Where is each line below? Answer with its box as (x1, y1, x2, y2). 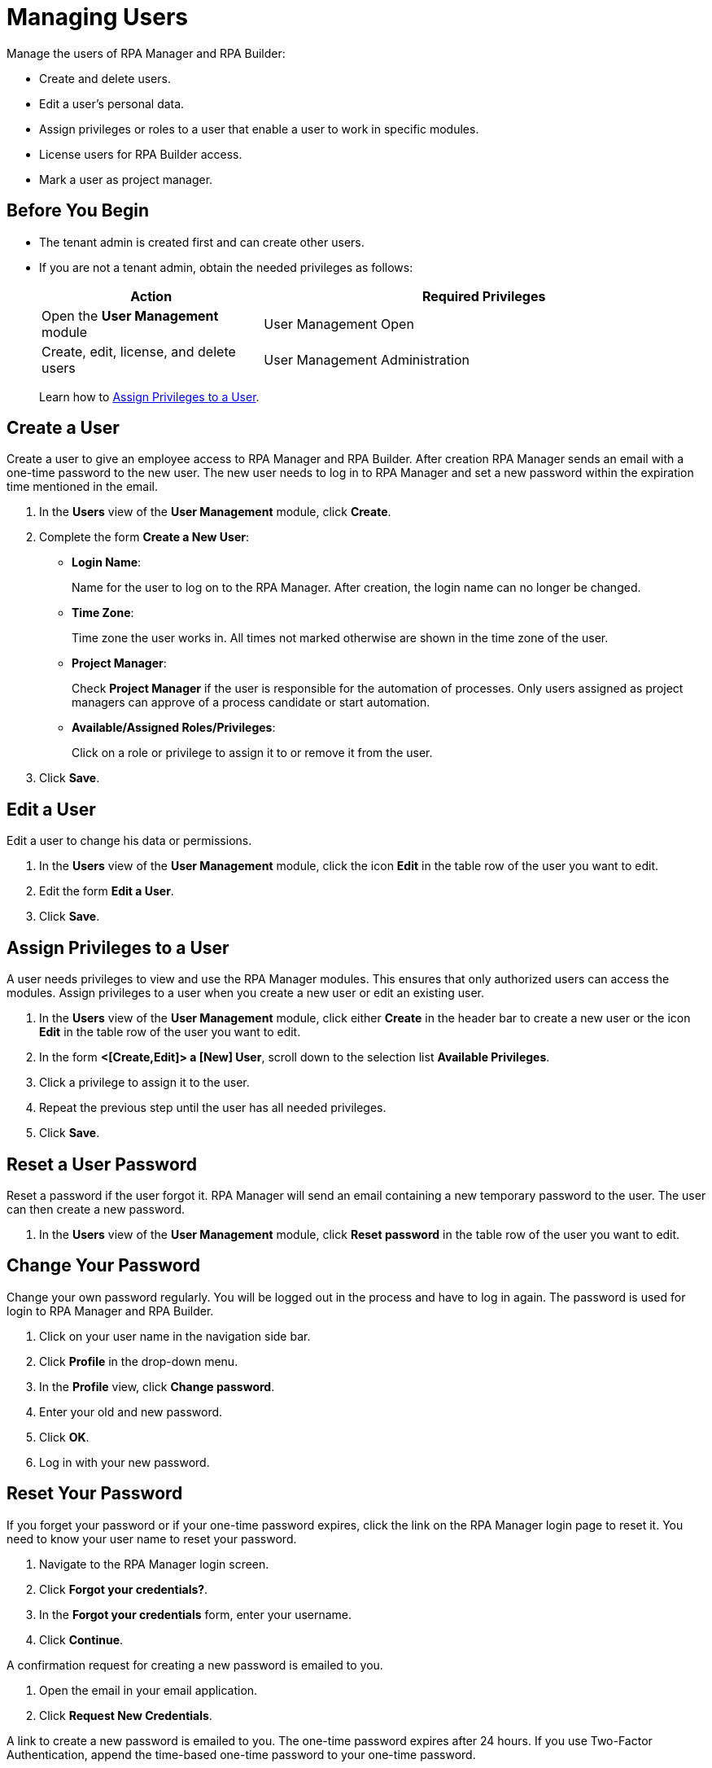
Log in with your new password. (39, 1455, 210, 1469)
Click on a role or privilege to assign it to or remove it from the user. (72, 746, 433, 760)
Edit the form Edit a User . (39, 884, 174, 899)
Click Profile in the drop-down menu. (39, 1354, 238, 1368)
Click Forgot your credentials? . (39, 1582, 208, 1596)
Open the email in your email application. (39, 1683, 258, 1697)
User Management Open (264, 315, 414, 332)
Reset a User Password (7, 1153, 198, 1175)
